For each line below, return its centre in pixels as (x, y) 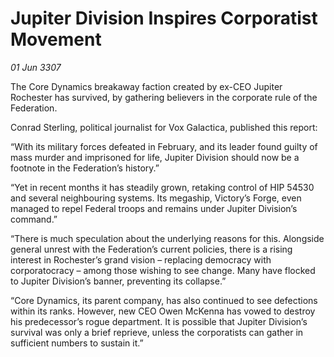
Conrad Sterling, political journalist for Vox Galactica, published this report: (164, 127)
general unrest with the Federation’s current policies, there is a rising (151, 249)
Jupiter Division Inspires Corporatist (164, 18)
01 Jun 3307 (36, 67)
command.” (34, 219)
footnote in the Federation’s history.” (85, 168)
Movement (56, 39)
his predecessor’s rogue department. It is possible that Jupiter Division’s (159, 321)
